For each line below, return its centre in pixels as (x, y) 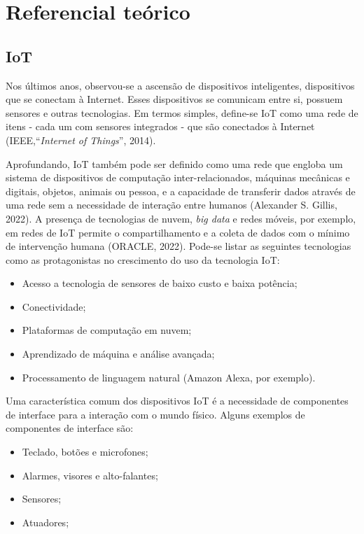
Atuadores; (45, 522)
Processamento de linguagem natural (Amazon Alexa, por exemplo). (169, 377)
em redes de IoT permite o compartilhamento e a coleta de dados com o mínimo (178, 232)
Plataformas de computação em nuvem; (107, 330)
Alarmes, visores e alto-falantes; (90, 475)
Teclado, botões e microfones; (85, 452)
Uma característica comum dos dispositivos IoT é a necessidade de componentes (177, 401)
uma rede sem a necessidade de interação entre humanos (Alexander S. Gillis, (171, 205)
